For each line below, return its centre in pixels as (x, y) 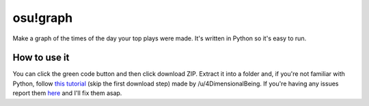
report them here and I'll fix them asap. (67, 93)
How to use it (41, 58)
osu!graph (43, 18)
